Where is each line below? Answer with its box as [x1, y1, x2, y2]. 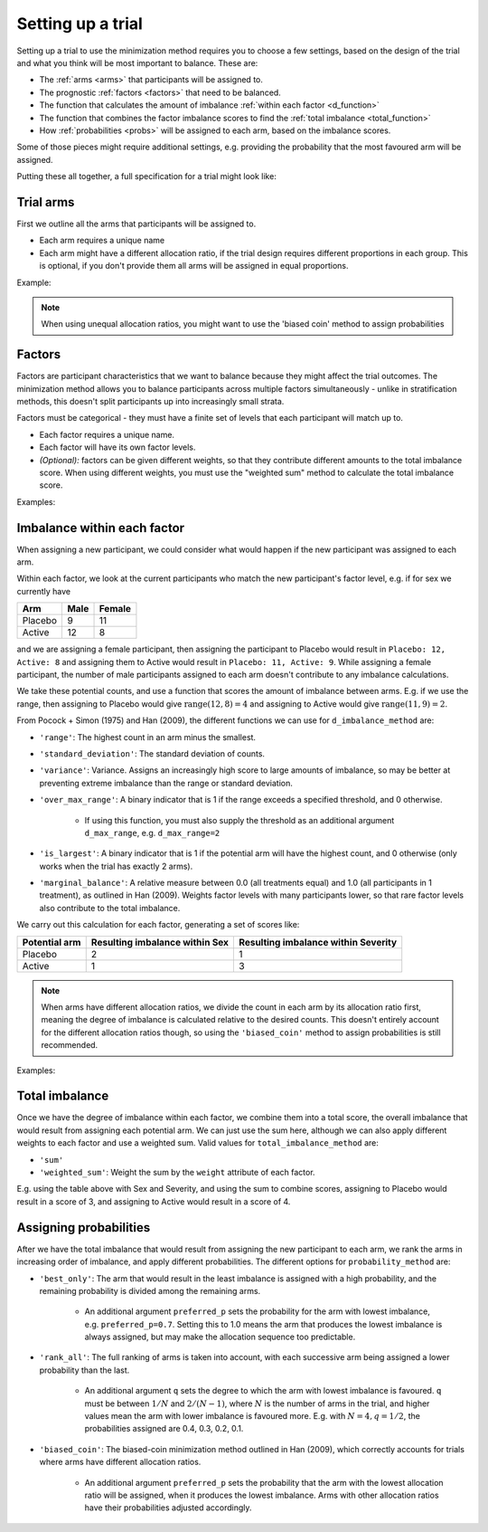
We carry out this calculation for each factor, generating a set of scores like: [16, 919, 300, 930]
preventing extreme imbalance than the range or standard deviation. [39, 777, 294, 788]
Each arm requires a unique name [39, 235, 165, 246]
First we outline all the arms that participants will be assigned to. [16, 218, 257, 229]
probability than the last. [39, 1365, 130, 1375]
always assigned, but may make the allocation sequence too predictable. [84, 1331, 356, 1343]
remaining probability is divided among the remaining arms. [39, 1285, 261, 1296]
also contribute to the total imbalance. [39, 902, 181, 913]
